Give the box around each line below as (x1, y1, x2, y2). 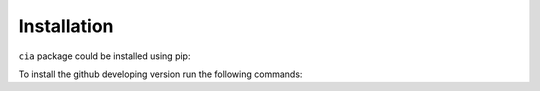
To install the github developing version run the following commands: (18, 68, 303, 80)
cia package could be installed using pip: (18, 50, 191, 62)
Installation (18, 15, 114, 37)
